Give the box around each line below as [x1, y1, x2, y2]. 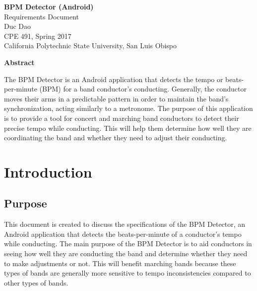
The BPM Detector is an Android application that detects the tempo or [4, 74, 223, 84]
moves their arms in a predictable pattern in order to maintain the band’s [4, 93, 229, 103]
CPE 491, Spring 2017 [4, 30, 71, 41]
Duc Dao [4, 21, 31, 31]
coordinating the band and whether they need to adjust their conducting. [4, 132, 227, 143]
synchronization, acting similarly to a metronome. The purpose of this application [4, 103, 253, 113]
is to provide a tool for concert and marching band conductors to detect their [4, 112, 239, 123]
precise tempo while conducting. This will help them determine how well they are [4, 122, 252, 133]
